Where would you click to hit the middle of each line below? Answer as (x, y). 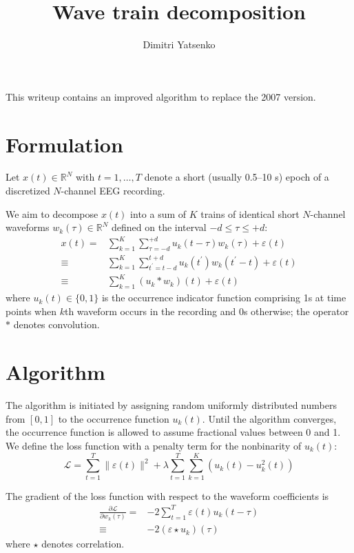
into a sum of (158, 213)
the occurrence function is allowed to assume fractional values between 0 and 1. (173, 432)
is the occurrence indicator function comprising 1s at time (224, 298)
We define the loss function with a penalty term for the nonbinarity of (154, 445)
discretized (28, 191)
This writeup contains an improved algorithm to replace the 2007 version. (161, 96)
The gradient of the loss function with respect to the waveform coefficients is (167, 495)
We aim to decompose (52, 213)
